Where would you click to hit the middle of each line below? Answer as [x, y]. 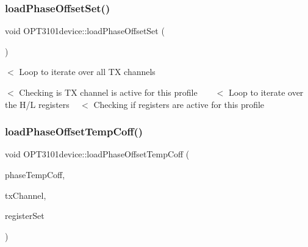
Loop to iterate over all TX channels [87, 72]
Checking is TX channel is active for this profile [108, 92]
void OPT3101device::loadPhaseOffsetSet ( [85, 31]
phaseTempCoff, [35, 174]
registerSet [25, 216]
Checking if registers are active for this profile [179, 104]
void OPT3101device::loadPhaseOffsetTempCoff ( [97, 154]
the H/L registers [37, 104]
